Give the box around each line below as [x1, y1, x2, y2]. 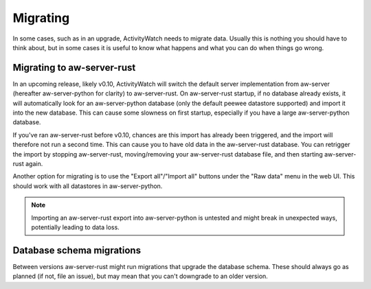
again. [25, 159, 43, 167]
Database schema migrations [12, 244, 141, 256]
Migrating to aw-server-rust [12, 62, 136, 73]
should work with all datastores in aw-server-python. [12, 182, 163, 190]
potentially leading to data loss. [31, 223, 120, 231]
